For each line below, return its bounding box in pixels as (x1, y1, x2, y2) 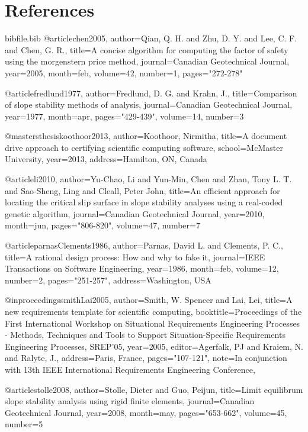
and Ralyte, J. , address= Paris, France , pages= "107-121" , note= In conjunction (5, 352, 287, 364)
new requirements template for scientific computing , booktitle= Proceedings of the (5, 305, 302, 317)
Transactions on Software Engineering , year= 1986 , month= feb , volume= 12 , (5, 262, 279, 275)
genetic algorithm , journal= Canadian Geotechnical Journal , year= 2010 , (5, 207, 265, 220)
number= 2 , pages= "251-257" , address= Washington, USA (5, 273, 211, 286)
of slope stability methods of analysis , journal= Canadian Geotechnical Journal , (5, 98, 293, 111)
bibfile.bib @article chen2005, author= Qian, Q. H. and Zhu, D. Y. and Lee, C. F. (5, 32, 297, 44)
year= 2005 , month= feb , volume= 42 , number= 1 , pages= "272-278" (5, 66, 243, 79)
